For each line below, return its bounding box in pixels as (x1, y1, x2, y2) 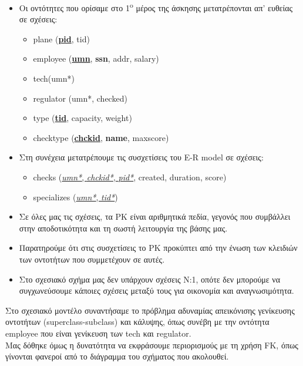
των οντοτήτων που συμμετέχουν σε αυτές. (19, 253, 165, 265)
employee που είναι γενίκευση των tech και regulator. (5, 327, 191, 339)
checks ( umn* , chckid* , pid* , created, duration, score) (33, 171, 227, 183)
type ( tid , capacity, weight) (33, 112, 132, 124)
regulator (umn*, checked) (33, 92, 127, 104)
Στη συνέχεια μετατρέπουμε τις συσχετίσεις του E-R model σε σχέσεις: (19, 151, 264, 163)
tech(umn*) (33, 72, 75, 85)
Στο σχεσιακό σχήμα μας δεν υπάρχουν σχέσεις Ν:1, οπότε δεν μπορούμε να (19, 273, 281, 285)
